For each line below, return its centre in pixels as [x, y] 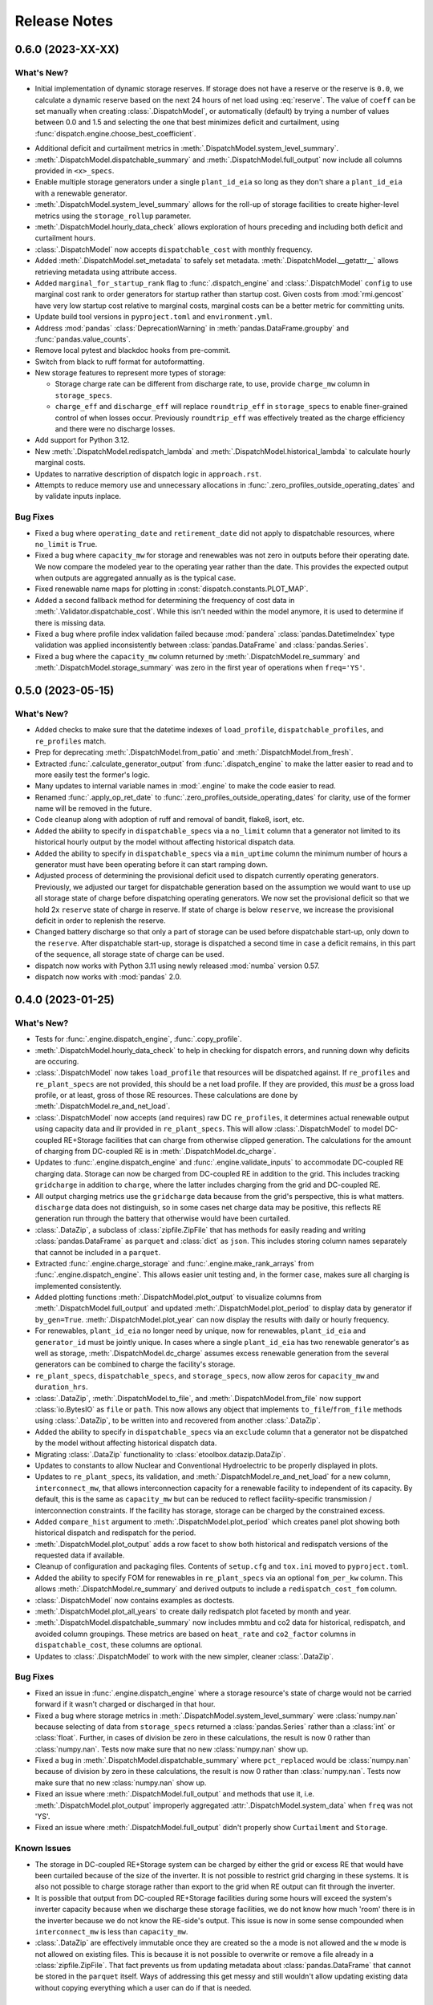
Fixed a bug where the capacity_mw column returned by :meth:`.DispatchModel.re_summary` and [198, 656]
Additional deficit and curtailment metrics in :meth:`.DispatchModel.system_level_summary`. [187, 148]
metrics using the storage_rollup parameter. [113, 216]
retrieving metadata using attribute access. [106, 272]
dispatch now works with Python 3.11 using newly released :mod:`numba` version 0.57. [177, 966]
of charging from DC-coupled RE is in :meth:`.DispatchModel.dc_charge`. [156, 1152]
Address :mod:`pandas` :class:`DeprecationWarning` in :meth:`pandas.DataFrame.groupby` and [192, 328]
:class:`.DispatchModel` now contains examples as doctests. [135, 1600]
